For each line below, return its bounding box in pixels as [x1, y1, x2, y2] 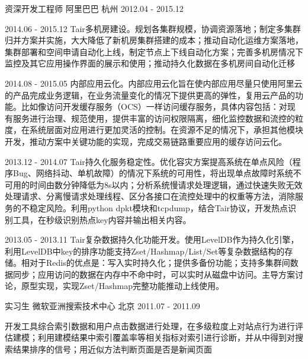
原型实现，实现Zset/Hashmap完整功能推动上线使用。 [21, 279, 224, 292]
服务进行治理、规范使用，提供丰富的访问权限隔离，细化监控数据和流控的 [12, 112, 295, 124]
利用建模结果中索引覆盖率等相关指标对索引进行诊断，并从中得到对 [37, 331, 295, 344]
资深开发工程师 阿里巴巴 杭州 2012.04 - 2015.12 [5, 2, 184, 14]
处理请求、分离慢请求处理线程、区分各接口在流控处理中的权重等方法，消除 [5, 190, 295, 202]
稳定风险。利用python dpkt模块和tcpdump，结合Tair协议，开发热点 [29, 201, 288, 214]
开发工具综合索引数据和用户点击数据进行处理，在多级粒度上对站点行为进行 [5, 319, 295, 332]
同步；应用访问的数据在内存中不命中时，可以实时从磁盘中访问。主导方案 [12, 268, 295, 280]
